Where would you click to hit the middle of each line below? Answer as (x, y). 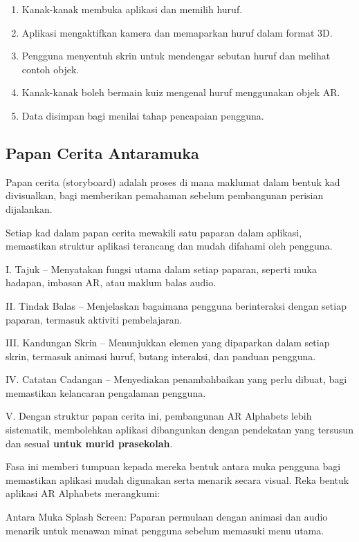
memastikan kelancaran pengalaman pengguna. (106, 392)
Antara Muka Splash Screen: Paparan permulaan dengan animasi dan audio (167, 517)
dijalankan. (29, 208)
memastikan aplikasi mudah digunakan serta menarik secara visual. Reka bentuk (177, 479)
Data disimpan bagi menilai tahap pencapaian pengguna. (143, 115)
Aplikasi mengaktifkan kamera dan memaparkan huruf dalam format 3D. (177, 32)
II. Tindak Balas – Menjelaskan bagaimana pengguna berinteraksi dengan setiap (176, 305)
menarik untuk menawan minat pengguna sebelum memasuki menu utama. (165, 530)
